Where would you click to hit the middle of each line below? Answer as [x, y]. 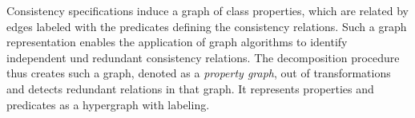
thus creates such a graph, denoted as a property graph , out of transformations [199, 73]
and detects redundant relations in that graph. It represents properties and [190, 88]
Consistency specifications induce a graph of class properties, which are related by [207, 10]
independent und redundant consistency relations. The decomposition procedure [203, 57]
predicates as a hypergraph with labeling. [108, 104]
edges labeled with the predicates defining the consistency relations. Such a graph [207, 26]
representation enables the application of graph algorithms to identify [177, 42]
